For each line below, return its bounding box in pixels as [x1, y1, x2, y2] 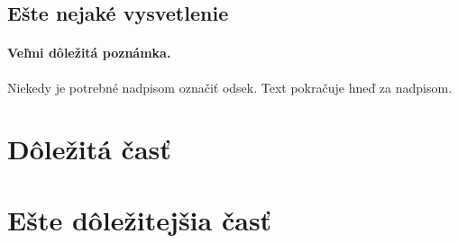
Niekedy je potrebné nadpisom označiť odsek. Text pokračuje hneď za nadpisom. [7, 77, 453, 96]
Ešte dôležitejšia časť [7, 201, 272, 238]
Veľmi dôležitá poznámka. [7, 43, 171, 62]
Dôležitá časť [7, 130, 171, 167]
